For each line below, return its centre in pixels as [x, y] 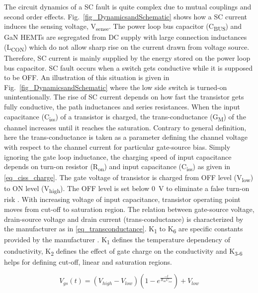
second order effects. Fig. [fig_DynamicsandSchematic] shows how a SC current [126, 16]
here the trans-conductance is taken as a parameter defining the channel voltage [126, 137]
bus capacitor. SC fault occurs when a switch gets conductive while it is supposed [128, 67]
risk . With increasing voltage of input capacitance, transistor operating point [122, 199]
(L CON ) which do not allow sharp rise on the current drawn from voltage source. [127, 47]
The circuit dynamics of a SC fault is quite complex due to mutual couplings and [128, 6]
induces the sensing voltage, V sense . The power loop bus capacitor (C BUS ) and [123, 27]
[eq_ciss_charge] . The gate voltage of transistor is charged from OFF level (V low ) [129, 178]
